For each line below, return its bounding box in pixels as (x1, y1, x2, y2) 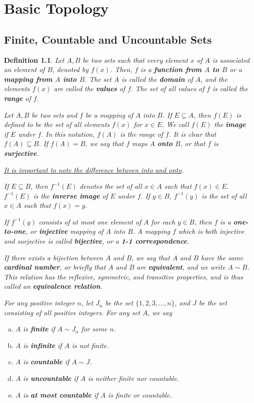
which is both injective (178, 226, 244, 236)
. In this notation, (41, 128, 95, 139)
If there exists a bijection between (4, 252, 103, 262)
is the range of (120, 128, 163, 139)
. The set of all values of (131, 83, 205, 94)
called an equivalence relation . (4, 281, 103, 291)
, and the (200, 74, 228, 84)
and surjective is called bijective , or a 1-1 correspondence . (4, 236, 189, 246)
